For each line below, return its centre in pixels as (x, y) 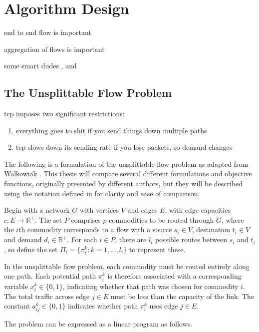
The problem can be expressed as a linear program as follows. (98, 324)
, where (233, 219)
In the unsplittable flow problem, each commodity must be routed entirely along (127, 266)
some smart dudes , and (40, 66)
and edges (142, 210)
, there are (131, 239)
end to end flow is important (48, 32)
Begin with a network (37, 210)
